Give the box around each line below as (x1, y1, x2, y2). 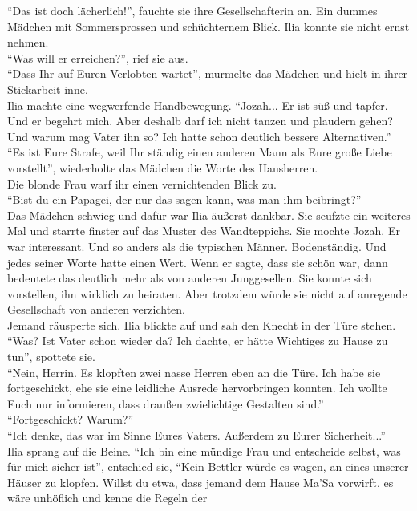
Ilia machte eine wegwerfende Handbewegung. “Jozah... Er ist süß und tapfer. (7, 96, 388, 113)
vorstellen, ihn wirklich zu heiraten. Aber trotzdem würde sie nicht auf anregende (7, 285, 407, 302)
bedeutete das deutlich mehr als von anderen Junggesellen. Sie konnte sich (7, 270, 372, 286)
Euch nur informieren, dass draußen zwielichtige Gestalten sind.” (7, 395, 324, 412)
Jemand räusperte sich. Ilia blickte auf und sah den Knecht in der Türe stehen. (7, 316, 396, 333)
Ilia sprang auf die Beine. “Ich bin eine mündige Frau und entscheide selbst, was (7, 442, 401, 459)
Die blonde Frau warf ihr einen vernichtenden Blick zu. (7, 175, 277, 192)
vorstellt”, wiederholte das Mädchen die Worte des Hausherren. (7, 159, 318, 176)
